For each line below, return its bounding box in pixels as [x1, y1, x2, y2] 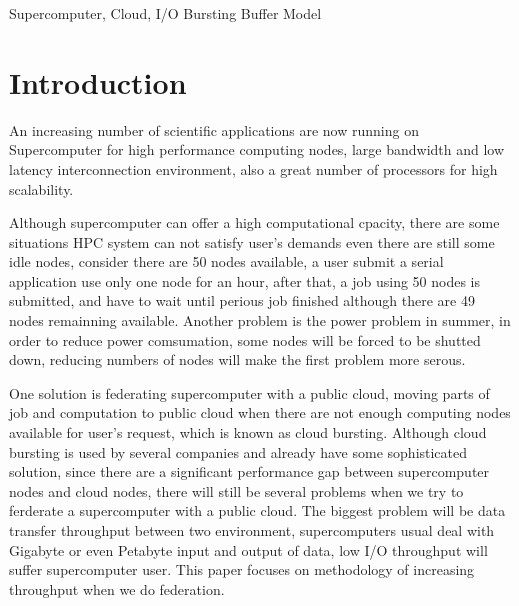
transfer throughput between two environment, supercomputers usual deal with [9, 520, 495, 540]
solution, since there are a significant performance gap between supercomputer [9, 461, 490, 482]
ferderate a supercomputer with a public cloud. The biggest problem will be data [9, 500, 506, 521]
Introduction [9, 61, 187, 102]
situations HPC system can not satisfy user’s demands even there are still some [9, 231, 495, 252]
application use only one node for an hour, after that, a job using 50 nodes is [9, 270, 481, 291]
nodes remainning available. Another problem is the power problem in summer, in [9, 310, 511, 331]
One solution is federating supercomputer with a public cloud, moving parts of [9, 382, 490, 403]
